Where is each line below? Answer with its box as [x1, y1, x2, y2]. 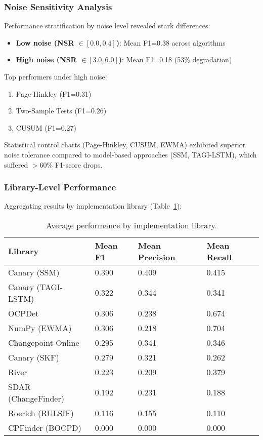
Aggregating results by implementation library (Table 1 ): [4, 201, 182, 211]
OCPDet [8, 307, 39, 319]
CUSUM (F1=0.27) [16, 122, 77, 133]
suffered [4, 159, 28, 170]
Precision [138, 251, 176, 263]
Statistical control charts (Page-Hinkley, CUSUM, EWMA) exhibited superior [4, 139, 246, 150]
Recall [206, 251, 232, 263]
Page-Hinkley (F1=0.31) [16, 88, 92, 99]
